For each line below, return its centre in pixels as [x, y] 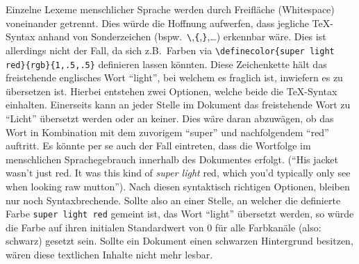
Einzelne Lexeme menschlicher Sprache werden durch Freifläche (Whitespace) [170, 9]
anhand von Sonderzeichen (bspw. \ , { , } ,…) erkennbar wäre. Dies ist [182, 36]
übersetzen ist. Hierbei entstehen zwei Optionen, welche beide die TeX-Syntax [172, 91]
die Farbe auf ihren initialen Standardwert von [105, 227]
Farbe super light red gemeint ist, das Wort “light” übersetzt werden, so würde [180, 214]
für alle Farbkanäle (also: [268, 227]
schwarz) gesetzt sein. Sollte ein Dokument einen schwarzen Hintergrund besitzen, [179, 241]
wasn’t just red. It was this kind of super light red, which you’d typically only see [178, 173]
